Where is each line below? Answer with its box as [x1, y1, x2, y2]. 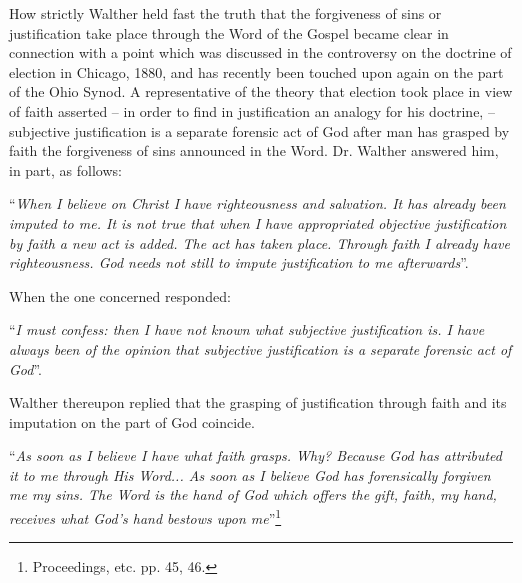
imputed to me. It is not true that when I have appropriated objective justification [9, 212, 507, 233]
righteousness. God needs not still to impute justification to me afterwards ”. [9, 252, 469, 273]
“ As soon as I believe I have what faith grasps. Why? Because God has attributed [9, 445, 502, 466]
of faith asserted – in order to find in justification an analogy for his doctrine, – [9, 100, 495, 121]
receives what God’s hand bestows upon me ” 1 [9, 505, 282, 528]
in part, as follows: [9, 159, 122, 180]
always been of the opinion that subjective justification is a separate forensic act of [9, 338, 512, 359]
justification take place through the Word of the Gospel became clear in [9, 22, 449, 43]
